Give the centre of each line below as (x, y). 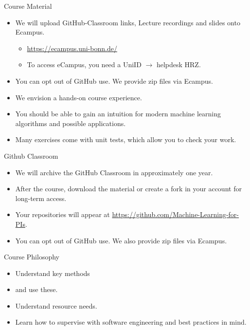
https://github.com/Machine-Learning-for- (176, 214)
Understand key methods (53, 273)
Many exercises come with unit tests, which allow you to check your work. (126, 139)
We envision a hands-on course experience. (79, 97)
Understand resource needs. (56, 305)
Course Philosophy (32, 257)
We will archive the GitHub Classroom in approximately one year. (114, 172)
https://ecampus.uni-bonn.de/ (72, 48)
